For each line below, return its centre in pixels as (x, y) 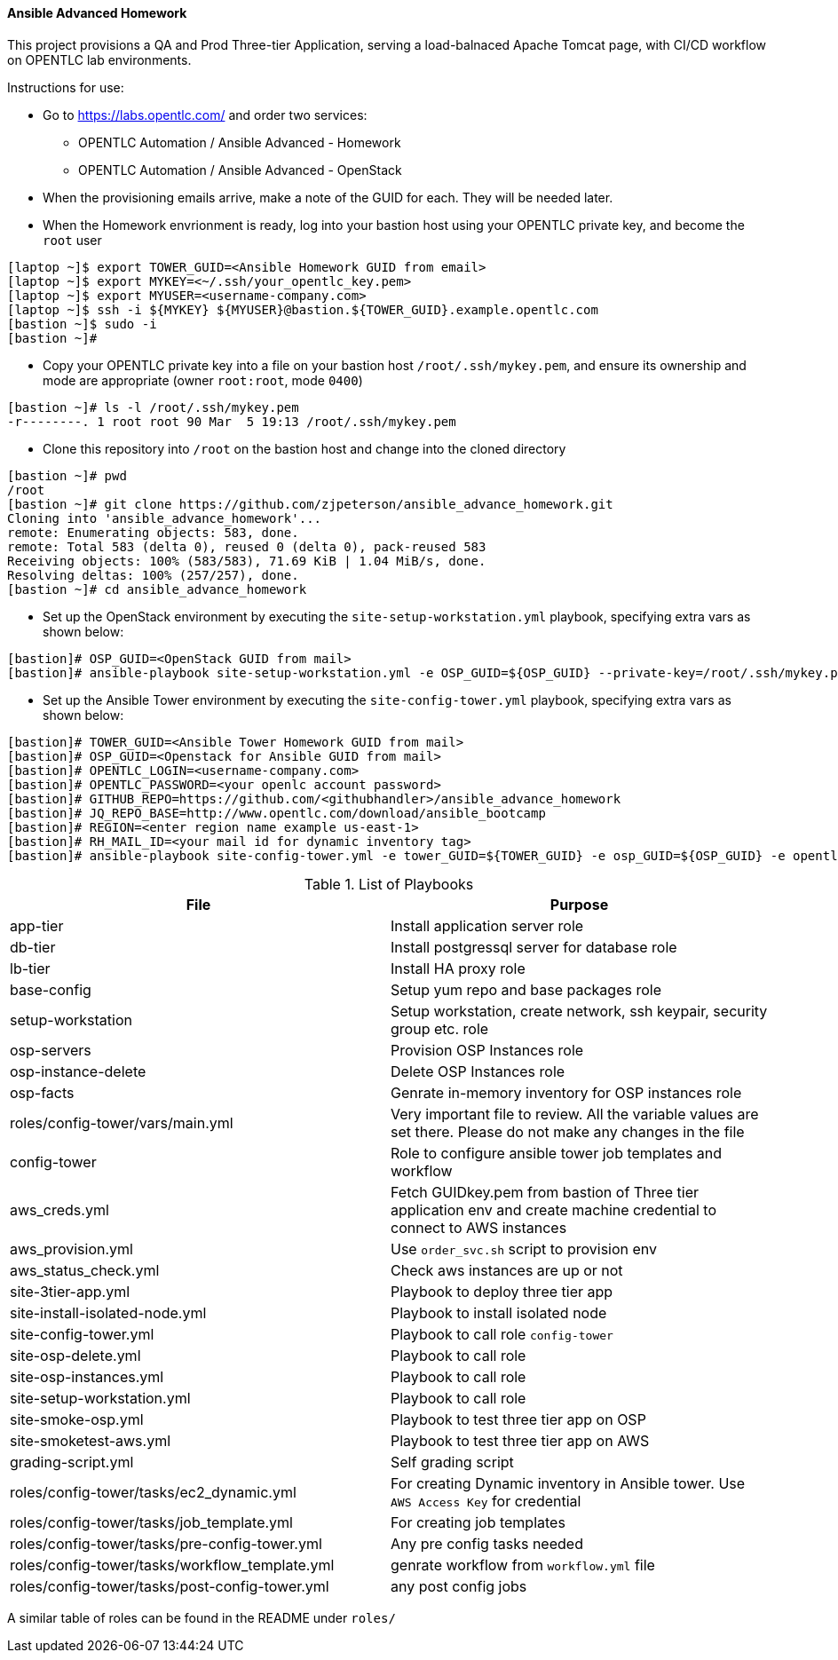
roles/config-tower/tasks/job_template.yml (151, 1522)
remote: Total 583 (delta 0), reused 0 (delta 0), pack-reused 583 (247, 546)
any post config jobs (459, 1586)
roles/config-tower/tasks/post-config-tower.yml (170, 1586)
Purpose (579, 904)
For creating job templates (478, 1522)
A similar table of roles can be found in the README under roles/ (202, 1617)
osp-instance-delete (78, 1071)
